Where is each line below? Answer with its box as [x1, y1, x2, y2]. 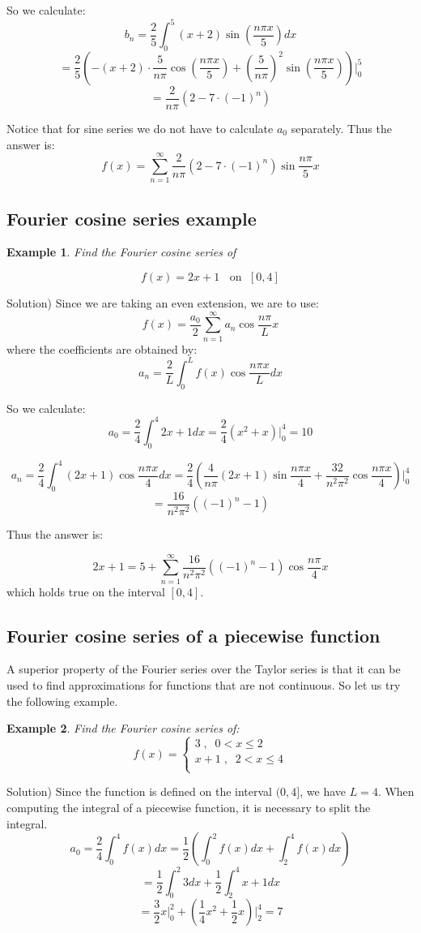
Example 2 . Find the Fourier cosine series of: [6, 720, 240, 737]
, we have [300, 783, 347, 800]
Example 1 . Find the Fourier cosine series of [6, 243, 236, 260]
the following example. [6, 692, 118, 709]
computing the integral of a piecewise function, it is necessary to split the [6, 799, 371, 815]
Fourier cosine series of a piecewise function [6, 622, 381, 647]
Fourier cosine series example [6, 205, 257, 230]
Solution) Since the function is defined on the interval [6, 783, 272, 800]
